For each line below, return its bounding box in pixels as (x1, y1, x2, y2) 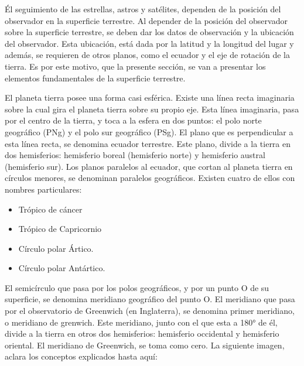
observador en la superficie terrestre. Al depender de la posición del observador (5, 14, 288, 26)
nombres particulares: (5, 183, 82, 195)
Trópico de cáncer (18, 203, 83, 215)
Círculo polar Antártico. (18, 262, 105, 274)
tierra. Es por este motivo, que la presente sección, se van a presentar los (5, 60, 266, 72)
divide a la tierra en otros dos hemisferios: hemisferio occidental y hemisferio (5, 327, 279, 340)
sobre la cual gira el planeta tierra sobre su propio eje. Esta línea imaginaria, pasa (5, 102, 299, 115)
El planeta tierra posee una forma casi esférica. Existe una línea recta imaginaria (5, 91, 295, 104)
